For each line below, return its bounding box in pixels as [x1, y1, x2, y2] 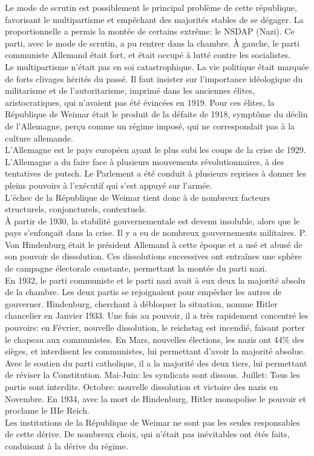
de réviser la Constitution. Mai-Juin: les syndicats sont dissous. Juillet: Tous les [5, 368, 300, 381]
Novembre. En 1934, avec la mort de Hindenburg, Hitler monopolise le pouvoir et [5, 392, 306, 405]
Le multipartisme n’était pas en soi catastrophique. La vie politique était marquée [5, 60, 309, 73]
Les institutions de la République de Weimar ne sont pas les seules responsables [5, 415, 300, 428]
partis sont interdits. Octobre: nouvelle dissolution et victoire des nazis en [5, 380, 278, 392]
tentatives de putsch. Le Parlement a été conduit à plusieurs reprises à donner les [5, 167, 307, 180]
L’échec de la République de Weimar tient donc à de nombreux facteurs [5, 191, 270, 203]
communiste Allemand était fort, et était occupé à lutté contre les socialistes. [5, 48, 291, 61]
